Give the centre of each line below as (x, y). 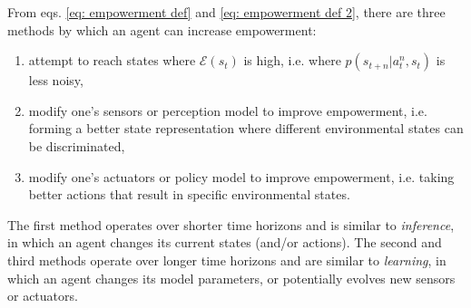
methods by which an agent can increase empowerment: (162, 29)
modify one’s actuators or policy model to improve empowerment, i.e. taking (241, 176)
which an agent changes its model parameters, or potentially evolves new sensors (231, 278)
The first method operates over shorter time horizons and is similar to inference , (231, 224)
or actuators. (43, 296)
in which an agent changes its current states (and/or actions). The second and (225, 242)
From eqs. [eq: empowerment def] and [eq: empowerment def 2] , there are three (226, 12)
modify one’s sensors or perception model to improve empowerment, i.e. (228, 110)
